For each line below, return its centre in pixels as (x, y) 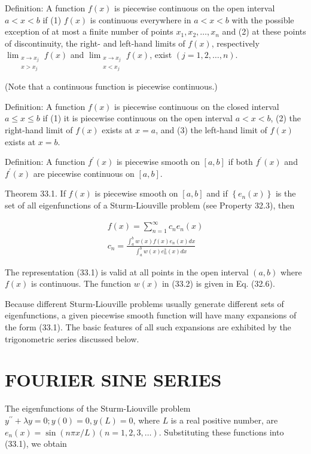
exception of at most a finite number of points (89, 31)
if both (240, 162)
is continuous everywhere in (141, 19)
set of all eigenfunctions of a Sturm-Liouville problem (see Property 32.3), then (150, 205)
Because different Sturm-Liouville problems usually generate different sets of (144, 303)
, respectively (235, 43)
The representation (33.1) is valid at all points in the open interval (127, 272)
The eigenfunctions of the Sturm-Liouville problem (98, 408)
